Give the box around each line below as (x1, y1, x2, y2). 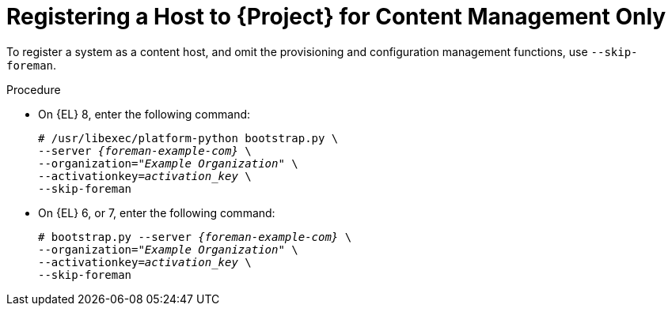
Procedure (6, 82, 61, 96)
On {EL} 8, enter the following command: (38, 107, 251, 121)
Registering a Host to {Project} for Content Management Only (6, 3, 666, 30)
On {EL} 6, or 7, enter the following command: (38, 205, 275, 220)
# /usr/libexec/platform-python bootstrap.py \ (38, 131, 339, 145)
